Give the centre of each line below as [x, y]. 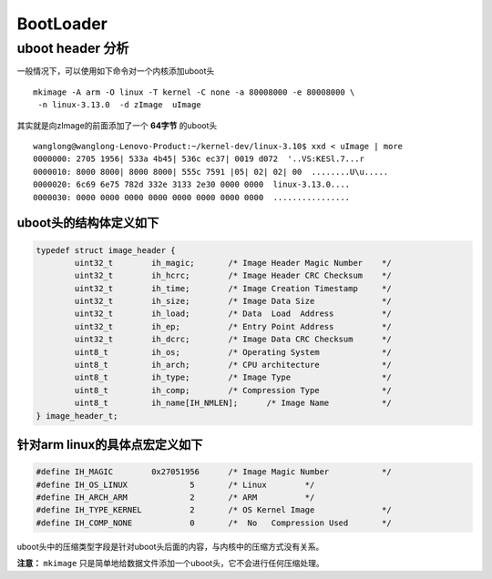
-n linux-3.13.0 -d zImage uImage [120, 105]
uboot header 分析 [73, 48]
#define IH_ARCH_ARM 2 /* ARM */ [175, 497]
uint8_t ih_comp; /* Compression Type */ [233, 390]
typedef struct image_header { [106, 250]
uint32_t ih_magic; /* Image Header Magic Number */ [233, 263]
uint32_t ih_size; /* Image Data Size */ [233, 301]
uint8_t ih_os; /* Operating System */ [233, 352]
